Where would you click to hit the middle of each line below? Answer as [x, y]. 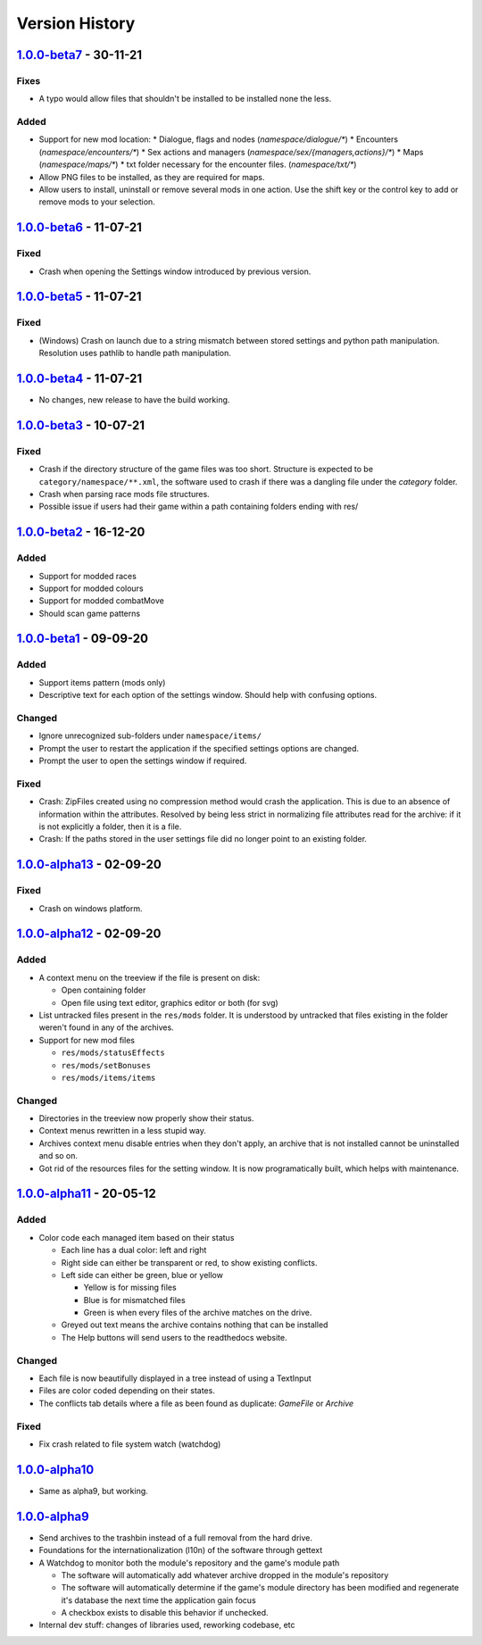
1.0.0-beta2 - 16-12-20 [81, 532]
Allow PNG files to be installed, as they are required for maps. [152, 177]
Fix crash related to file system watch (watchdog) [130, 1444]
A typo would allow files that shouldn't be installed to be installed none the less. [185, 99]
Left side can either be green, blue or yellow [142, 1275]
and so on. [58, 1156]
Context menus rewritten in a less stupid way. [123, 1131]
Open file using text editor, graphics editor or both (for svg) [170, 1002]
